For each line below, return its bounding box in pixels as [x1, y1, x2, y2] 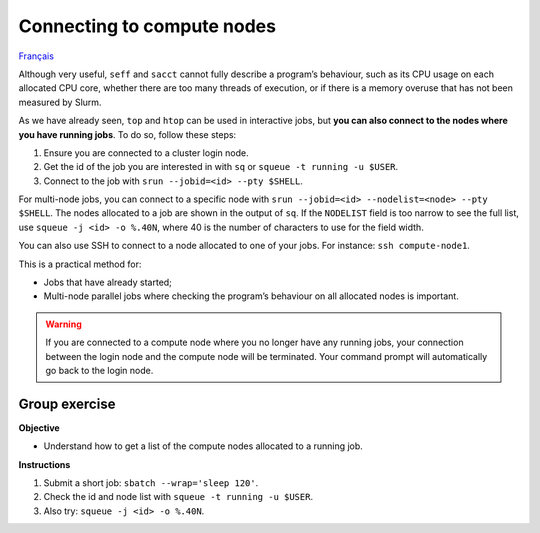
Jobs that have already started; [43, 276, 172, 289]
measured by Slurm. [18, 96, 102, 108]
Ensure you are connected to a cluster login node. [43, 146, 249, 159]
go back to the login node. [45, 364, 154, 376]
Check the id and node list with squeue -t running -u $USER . [43, 491, 314, 503]
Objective [18, 421, 60, 434]
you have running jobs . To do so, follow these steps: [18, 128, 237, 140]
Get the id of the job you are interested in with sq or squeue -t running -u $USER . [43, 161, 399, 173]
